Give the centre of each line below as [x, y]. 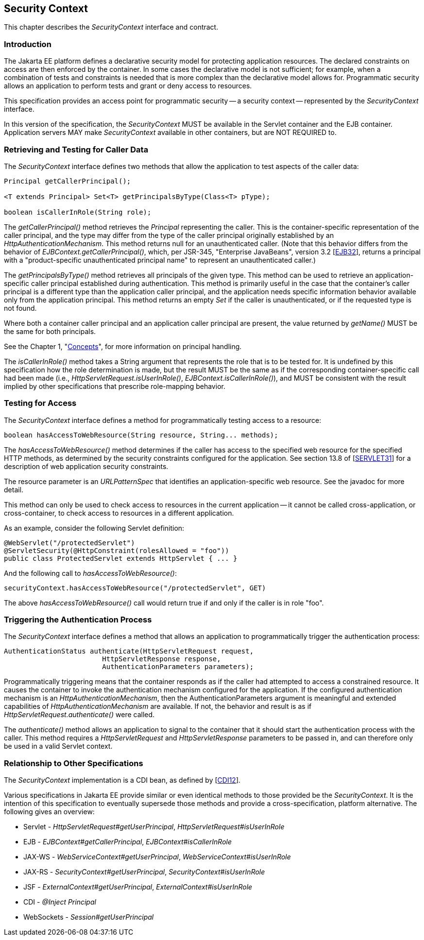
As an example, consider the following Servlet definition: [94, 528]
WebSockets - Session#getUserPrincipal [89, 917]
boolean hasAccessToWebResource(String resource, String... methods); [141, 435]
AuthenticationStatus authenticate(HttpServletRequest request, [129, 651]
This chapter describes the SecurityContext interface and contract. [111, 27]
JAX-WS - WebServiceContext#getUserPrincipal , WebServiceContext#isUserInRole [157, 857]
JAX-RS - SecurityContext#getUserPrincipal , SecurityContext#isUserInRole [144, 872]
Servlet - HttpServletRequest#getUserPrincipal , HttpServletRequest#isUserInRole [154, 827]
